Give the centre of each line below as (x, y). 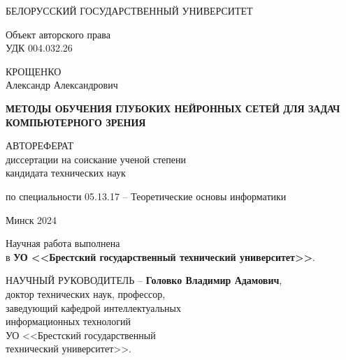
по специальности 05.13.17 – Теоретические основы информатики (146, 196)
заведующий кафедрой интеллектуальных (93, 307)
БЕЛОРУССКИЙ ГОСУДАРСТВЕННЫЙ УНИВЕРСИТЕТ (129, 10)
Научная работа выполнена (63, 243)
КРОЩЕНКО (34, 71)
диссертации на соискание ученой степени (96, 159)
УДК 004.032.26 (39, 48)
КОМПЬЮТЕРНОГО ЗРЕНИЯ (76, 122)
